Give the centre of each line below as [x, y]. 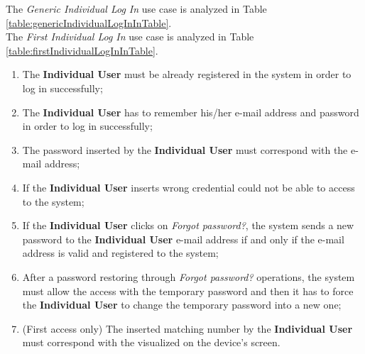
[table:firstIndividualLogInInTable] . [82, 50]
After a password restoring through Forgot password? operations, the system [189, 276]
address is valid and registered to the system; [120, 253]
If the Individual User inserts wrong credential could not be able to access [189, 187]
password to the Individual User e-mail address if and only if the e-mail [183, 239]
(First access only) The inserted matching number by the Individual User [187, 328]
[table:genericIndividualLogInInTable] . [89, 22]
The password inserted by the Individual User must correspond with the [185, 149]
